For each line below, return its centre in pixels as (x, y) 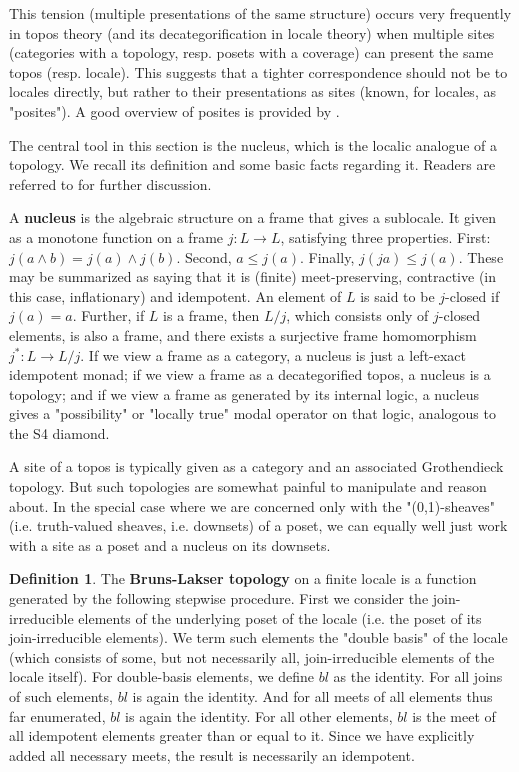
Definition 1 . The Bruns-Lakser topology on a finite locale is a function (243, 578)
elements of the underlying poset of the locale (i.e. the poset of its (280, 617)
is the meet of (454, 715)
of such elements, (61, 696)
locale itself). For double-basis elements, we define (162, 676)
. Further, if (108, 315)
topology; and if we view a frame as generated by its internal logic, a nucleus (244, 393)
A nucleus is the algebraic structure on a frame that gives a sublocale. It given (252, 217)
